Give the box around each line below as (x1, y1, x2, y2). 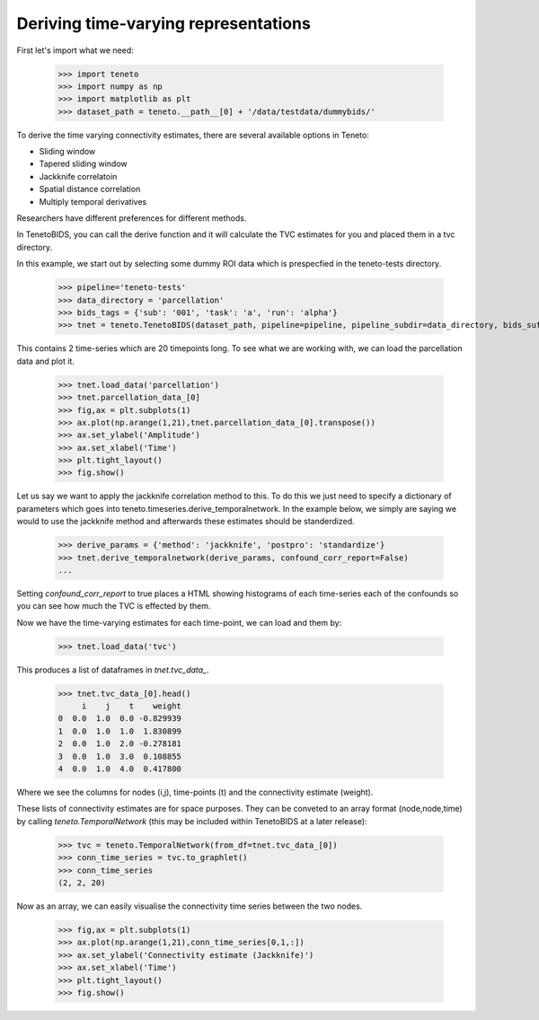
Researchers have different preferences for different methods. (16, 213, 247, 224)
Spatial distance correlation (39, 184, 141, 195)
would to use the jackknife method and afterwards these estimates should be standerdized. (16, 516, 355, 527)
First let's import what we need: (16, 45, 134, 56)
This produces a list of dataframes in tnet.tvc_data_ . (16, 664, 210, 675)
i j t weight (81, 701, 181, 711)
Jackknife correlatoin (39, 171, 118, 181)
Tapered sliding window (39, 158, 128, 170)
